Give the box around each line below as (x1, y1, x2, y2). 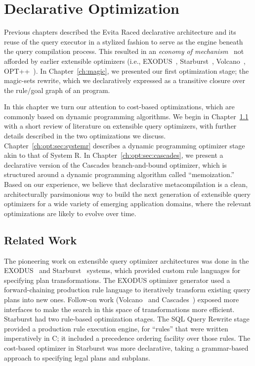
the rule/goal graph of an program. (4, 85, 110, 95)
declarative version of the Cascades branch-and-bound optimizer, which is (4, 159, 227, 170)
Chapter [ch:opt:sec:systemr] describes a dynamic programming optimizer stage (4, 140, 245, 150)
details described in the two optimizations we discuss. (4, 131, 166, 141)
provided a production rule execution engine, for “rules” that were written (4, 323, 228, 333)
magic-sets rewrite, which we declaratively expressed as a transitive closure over (4, 75, 245, 86)
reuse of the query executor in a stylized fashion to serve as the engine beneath (4, 36, 243, 46)
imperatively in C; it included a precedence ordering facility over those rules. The (4, 333, 251, 343)
